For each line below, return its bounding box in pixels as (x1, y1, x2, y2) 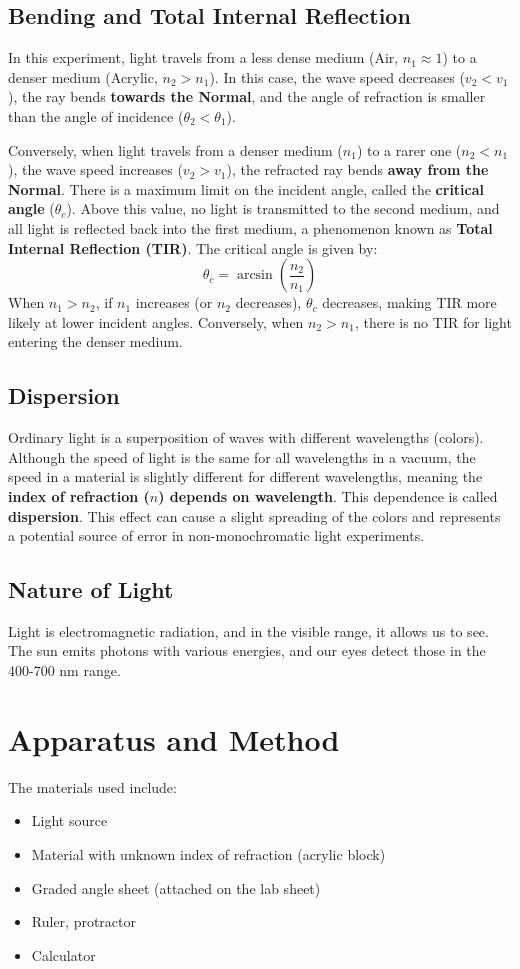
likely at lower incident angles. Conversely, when (8, 311, 304, 332)
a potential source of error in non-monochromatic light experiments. (8, 525, 425, 546)
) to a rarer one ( (356, 139, 462, 160)
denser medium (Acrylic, (8, 66, 158, 87)
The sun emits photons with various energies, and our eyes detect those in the (8, 640, 486, 661)
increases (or (135, 292, 213, 313)
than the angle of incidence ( (8, 105, 184, 126)
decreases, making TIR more (322, 292, 497, 313)
